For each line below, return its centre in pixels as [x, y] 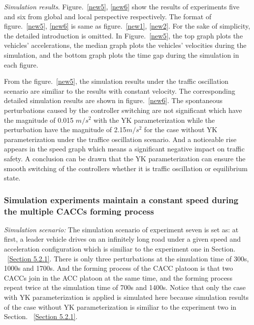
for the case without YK [181, 129]
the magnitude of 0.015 [39, 120]
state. [12, 178]
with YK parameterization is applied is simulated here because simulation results [126, 297]
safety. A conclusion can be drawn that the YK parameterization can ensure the [125, 158]
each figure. [21, 64]
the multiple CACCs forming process [79, 211]
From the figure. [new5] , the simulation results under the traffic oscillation [116, 81]
